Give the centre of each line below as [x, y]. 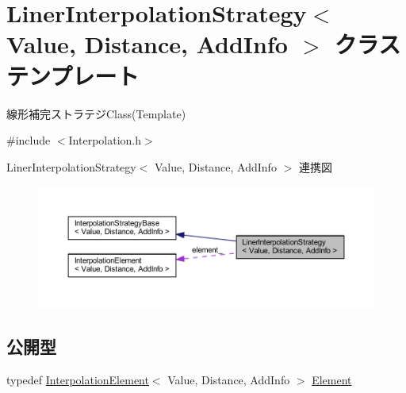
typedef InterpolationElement [78, 379]
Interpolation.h [105, 140]
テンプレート [73, 75]
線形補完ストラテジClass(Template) [96, 113]
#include [29, 140]
